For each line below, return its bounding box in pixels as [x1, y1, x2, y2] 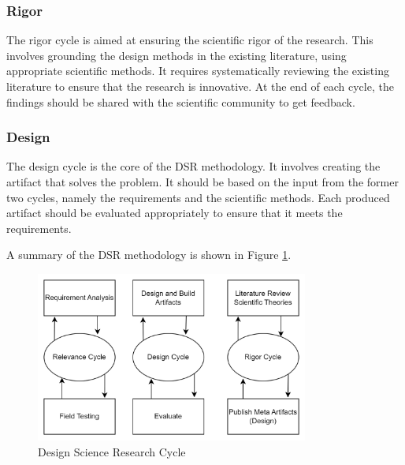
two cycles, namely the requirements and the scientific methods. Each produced [6, 189, 390, 205]
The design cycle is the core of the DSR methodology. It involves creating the [6, 158, 381, 174]
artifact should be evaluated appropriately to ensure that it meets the [6, 204, 343, 221]
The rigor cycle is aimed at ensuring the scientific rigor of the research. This [6, 32, 373, 48]
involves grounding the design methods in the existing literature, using [6, 47, 347, 63]
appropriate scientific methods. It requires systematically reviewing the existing [6, 62, 389, 79]
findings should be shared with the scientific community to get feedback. [6, 93, 355, 110]
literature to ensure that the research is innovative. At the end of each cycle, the [6, 78, 394, 94]
